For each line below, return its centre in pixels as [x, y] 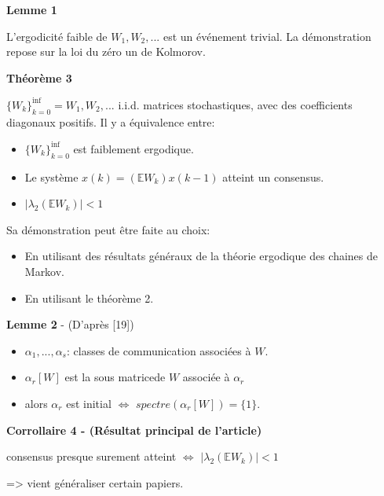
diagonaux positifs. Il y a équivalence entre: [111, 121]
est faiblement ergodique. [133, 148]
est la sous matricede [115, 377]
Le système [51, 176]
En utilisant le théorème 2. [89, 298]
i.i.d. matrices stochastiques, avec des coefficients [235, 104]
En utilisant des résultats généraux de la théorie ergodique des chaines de [201, 256]
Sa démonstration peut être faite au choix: [108, 229]
